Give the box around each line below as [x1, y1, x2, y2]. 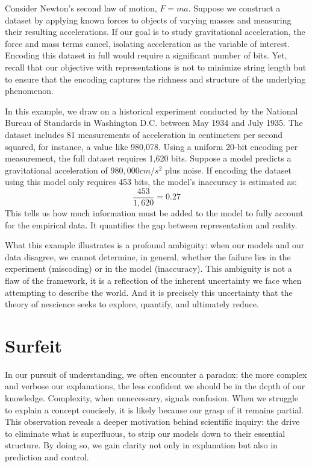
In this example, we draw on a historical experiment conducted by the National [5, 104, 298, 117]
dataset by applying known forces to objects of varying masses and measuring [5, 13, 292, 26]
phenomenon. [5, 84, 54, 97]
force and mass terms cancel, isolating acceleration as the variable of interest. [5, 37, 290, 49]
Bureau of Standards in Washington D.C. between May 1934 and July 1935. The [5, 116, 303, 129]
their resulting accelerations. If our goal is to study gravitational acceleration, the [5, 25, 305, 38]
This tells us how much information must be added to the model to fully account [5, 206, 304, 219]
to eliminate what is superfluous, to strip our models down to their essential [5, 427, 285, 439]
